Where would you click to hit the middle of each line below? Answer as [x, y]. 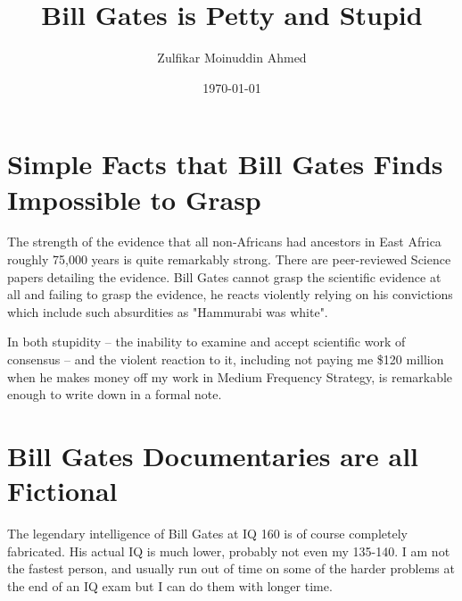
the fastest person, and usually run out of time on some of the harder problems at [231, 568]
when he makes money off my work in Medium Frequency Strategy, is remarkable [230, 376]
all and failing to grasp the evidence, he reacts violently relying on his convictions [230, 294]
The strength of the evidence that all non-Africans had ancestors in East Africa [224, 242]
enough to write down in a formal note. [115, 394]
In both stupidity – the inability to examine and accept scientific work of [206, 342]
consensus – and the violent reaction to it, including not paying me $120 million [226, 359]
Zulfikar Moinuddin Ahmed [232, 58]
